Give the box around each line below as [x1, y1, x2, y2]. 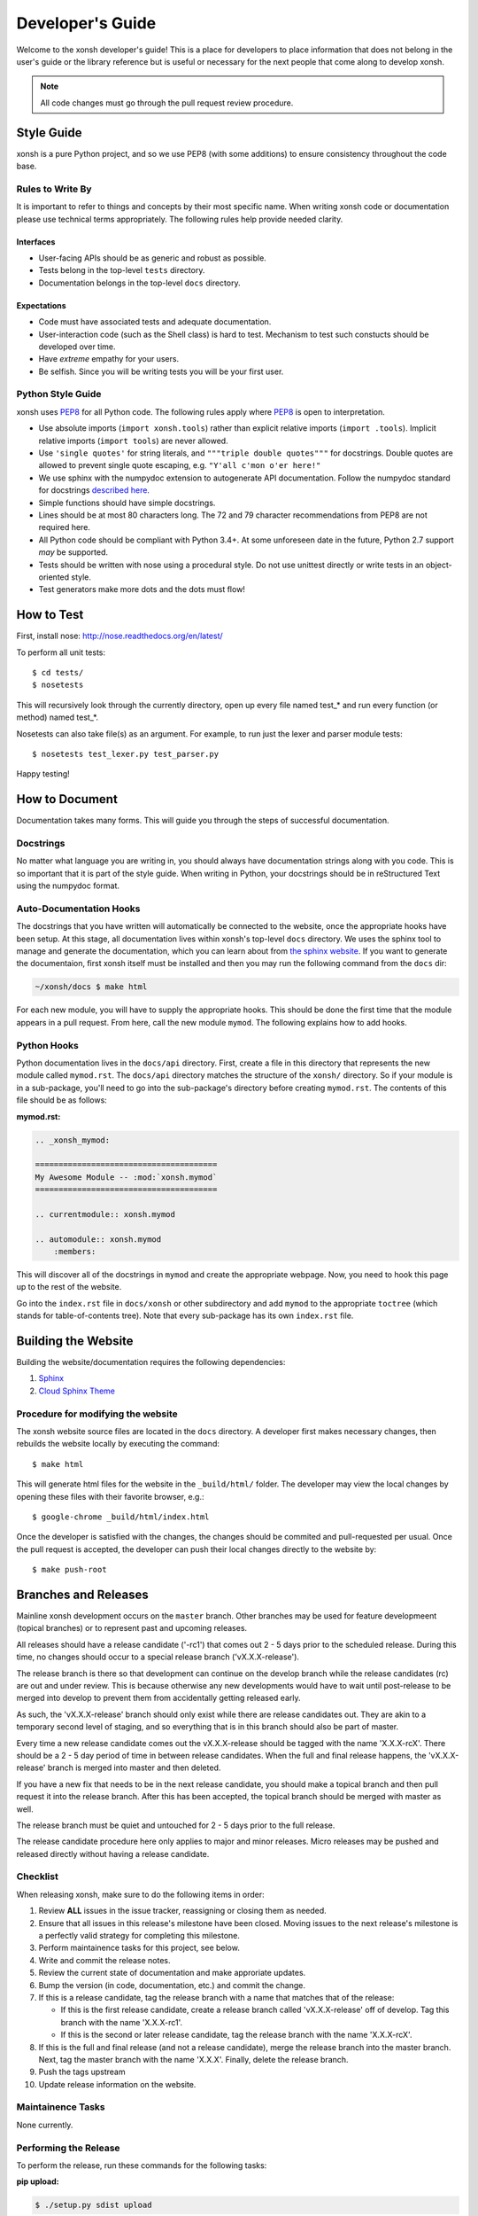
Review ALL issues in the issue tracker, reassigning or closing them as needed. [38, 1906, 327, 1916]
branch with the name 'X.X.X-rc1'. [60, 2017, 183, 2027]
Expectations [16, 300, 66, 310]
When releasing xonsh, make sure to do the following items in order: [16, 1889, 265, 1900]
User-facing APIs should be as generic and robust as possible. [38, 253, 267, 263]
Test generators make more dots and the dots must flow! [38, 584, 245, 595]
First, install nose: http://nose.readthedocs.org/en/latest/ [16, 630, 223, 642]
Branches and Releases [16, 1587, 150, 1602]
